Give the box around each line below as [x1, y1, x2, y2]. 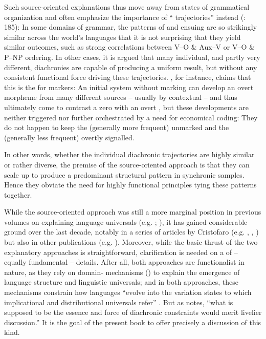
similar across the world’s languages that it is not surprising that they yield [4, 31, 241, 42]
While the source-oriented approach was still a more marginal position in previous [4, 206, 261, 217]
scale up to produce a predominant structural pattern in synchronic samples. [4, 169, 245, 180]
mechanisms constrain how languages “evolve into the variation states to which [4, 287, 252, 298]
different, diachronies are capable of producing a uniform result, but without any [4, 61, 257, 72]
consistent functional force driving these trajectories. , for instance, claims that [4, 72, 251, 82]
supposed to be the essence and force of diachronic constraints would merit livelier [4, 307, 262, 317]
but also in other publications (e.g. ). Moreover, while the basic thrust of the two [4, 237, 258, 247]
